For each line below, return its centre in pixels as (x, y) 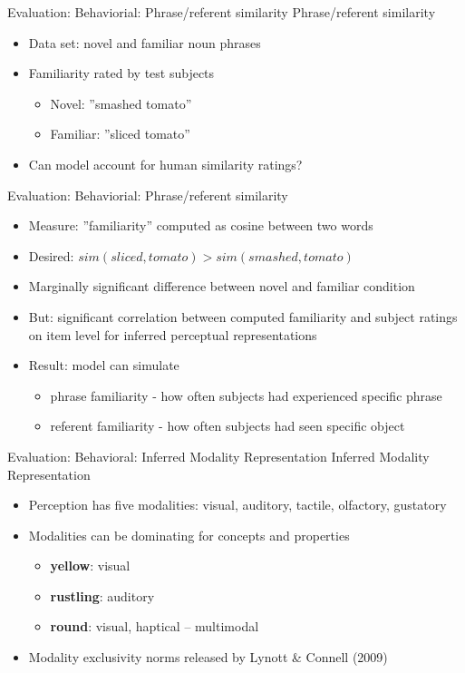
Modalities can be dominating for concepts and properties (189, 535)
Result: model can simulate (104, 365)
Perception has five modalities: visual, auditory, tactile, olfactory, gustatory (237, 505)
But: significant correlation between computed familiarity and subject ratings (243, 316)
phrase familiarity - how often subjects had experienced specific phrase (246, 395)
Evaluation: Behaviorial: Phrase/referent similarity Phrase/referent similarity (222, 12)
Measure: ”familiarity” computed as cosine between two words (201, 225)
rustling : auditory (102, 595)
